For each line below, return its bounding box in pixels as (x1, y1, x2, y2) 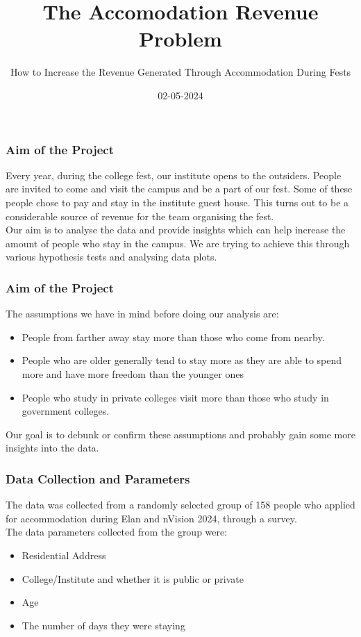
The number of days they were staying (22, 618, 185, 632)
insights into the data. (6, 440, 99, 455)
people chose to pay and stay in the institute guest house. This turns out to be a (6, 195, 349, 209)
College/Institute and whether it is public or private (22, 571, 244, 586)
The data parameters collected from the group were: (6, 524, 228, 539)
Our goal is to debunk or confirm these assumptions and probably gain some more (6, 427, 355, 441)
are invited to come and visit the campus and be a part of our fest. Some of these (6, 181, 353, 196)
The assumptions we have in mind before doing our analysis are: (6, 306, 279, 321)
